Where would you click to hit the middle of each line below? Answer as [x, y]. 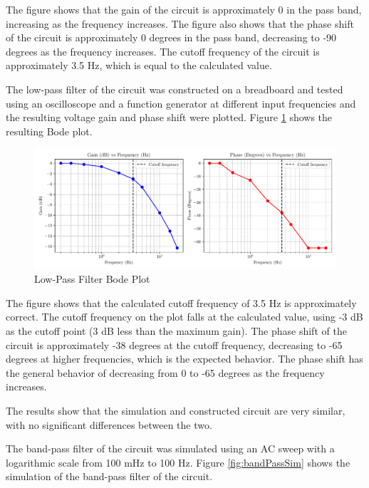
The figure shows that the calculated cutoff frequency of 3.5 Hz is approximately [181, 302]
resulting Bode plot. [49, 131]
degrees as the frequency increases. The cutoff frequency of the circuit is [163, 51]
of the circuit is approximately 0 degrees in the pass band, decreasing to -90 [171, 37]
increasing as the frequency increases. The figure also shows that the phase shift [180, 23]
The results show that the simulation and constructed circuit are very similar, [176, 411]
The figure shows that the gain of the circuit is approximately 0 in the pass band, [184, 9]
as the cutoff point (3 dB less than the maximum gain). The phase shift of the [176, 331]
